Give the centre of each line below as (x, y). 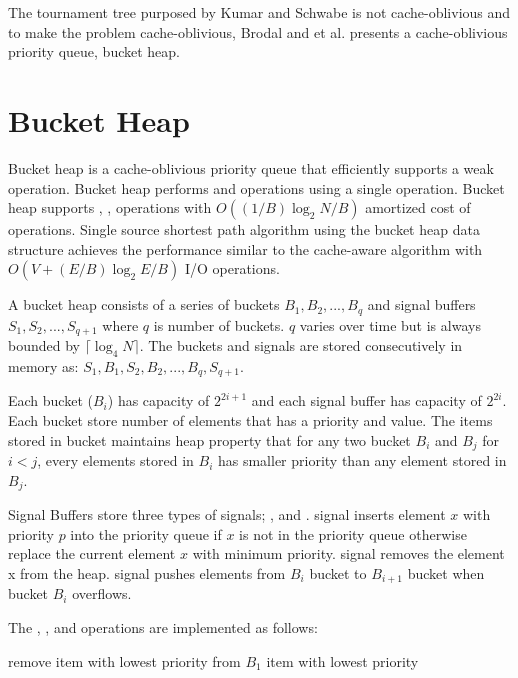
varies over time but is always (390, 324)
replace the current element (92, 553)
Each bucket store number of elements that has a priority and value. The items (250, 420)
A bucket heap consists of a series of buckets (144, 304)
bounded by (44, 345)
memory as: (43, 365)
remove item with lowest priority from (124, 660)
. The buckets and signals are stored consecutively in (301, 345)
